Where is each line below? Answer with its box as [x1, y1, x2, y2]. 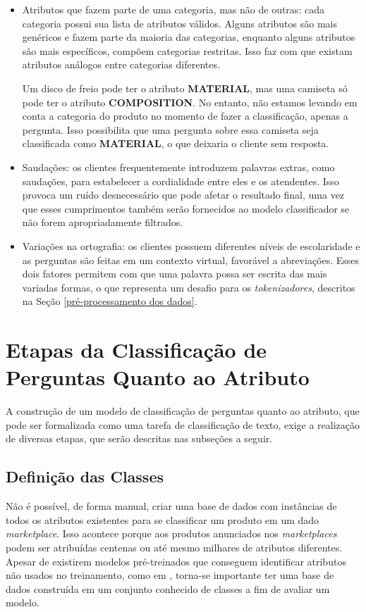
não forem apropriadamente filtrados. [22, 215, 183, 230]
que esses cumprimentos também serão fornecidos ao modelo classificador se [22, 201, 350, 216]
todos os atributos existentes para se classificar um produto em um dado [6, 512, 319, 527]
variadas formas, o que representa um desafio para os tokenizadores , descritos [22, 280, 355, 294]
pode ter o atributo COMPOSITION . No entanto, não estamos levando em [22, 94, 358, 109]
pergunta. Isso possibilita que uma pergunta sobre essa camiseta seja [22, 122, 319, 137]
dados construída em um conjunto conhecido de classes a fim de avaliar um [6, 581, 330, 596]
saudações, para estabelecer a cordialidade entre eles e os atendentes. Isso [22, 173, 339, 188]
